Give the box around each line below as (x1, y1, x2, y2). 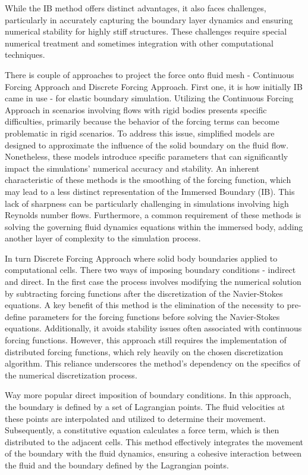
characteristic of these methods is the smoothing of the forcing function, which (5, 173, 291, 186)
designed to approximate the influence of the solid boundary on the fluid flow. (5, 138, 289, 151)
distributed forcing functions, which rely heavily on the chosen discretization (5, 345, 283, 358)
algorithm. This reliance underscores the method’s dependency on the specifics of (5, 357, 300, 370)
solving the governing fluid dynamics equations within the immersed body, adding (5, 220, 303, 232)
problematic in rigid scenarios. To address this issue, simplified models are (5, 126, 275, 139)
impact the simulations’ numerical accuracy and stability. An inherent (5, 162, 260, 174)
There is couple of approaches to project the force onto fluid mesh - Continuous (5, 68, 294, 80)
